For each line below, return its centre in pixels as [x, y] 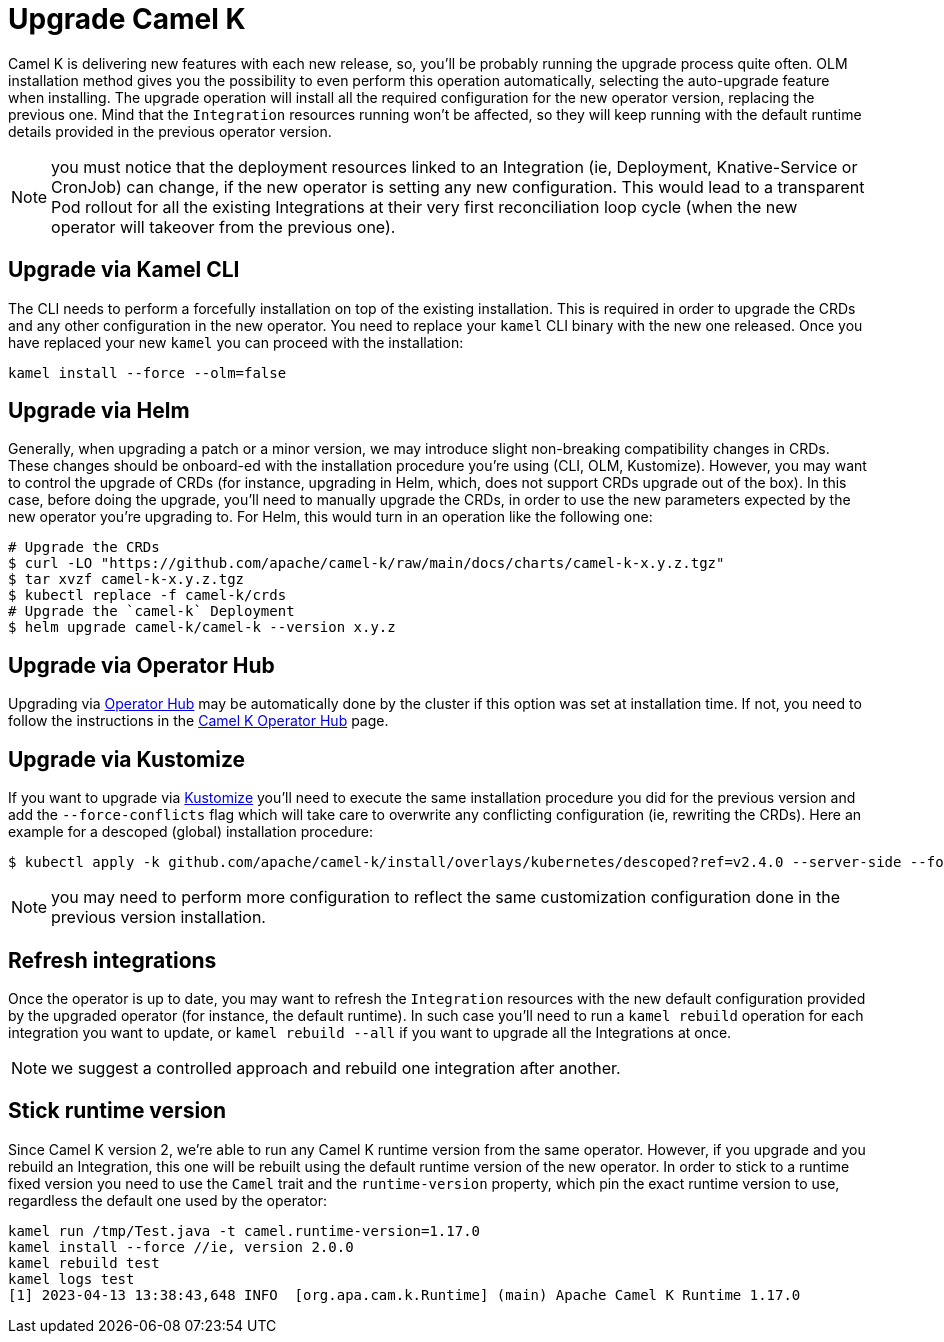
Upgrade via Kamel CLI [124, 270]
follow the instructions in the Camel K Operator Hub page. [198, 721]
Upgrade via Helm [99, 411]
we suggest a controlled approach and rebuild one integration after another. [336, 1067]
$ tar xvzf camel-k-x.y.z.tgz [126, 579]
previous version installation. [158, 917]
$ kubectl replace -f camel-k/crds [147, 595]
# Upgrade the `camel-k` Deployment [151, 611]
